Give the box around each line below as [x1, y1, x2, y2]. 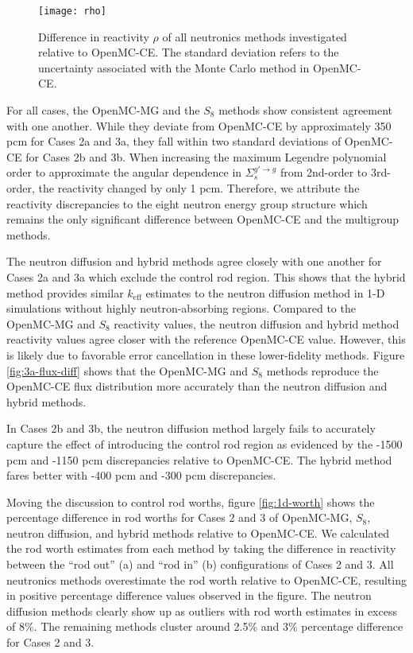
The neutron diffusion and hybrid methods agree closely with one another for [6, 253, 382, 270]
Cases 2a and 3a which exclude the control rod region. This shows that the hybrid [6, 268, 406, 285]
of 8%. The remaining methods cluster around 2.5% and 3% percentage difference [6, 618, 403, 635]
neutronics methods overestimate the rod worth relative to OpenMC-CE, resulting [6, 571, 407, 588]
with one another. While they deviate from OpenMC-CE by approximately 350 [6, 117, 392, 134]
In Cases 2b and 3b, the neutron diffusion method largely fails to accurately [6, 420, 376, 437]
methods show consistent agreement [218, 102, 393, 119]
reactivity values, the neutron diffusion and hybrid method [114, 315, 399, 332]
